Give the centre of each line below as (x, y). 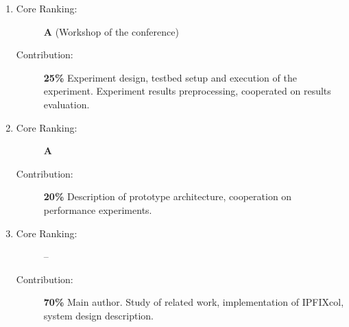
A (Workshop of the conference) (111, 31)
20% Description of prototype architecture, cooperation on (168, 196)
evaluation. (67, 104)
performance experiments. (98, 209)
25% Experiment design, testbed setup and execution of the (170, 77)
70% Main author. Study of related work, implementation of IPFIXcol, (194, 302)
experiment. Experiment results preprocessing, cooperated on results (187, 91)
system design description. (98, 315)
